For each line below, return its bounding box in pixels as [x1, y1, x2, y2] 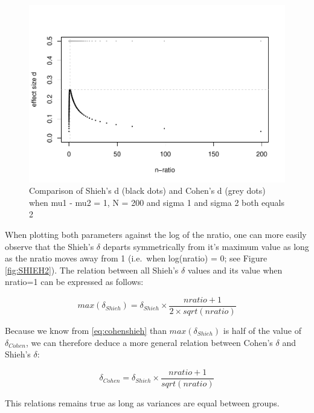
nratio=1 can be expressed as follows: [5, 275, 144, 288]
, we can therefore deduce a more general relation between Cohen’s [25, 336, 273, 348]
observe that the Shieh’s [5, 240, 94, 252]
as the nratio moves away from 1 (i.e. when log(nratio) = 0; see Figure [5, 252, 268, 264]
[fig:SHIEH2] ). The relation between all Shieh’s [5, 263, 179, 276]
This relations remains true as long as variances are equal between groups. [5, 396, 280, 409]
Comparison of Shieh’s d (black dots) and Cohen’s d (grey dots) [29, 184, 266, 197]
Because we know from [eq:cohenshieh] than [5, 324, 167, 336]
